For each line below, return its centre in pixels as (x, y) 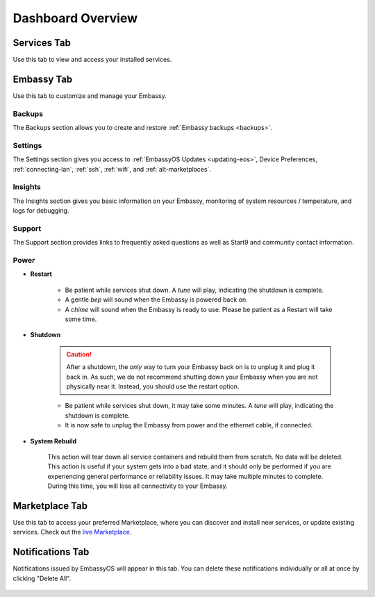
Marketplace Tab (50, 506)
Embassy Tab (43, 79)
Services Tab (42, 43)
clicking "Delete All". (42, 578)
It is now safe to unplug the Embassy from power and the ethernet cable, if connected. (189, 425)
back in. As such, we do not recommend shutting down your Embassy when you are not (192, 377)
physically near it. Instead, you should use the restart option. (153, 386)
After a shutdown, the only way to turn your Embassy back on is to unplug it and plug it (191, 367)
